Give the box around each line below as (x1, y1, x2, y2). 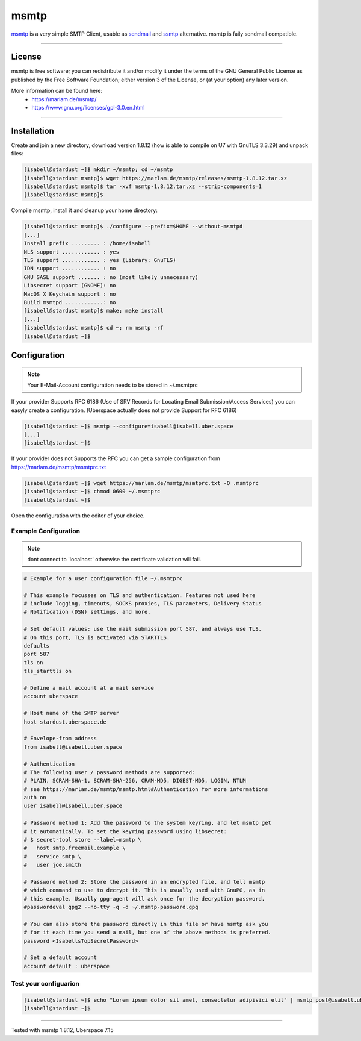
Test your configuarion (11, 980, 80, 988)
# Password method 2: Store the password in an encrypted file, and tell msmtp (23, 878, 265, 885)
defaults (23, 642, 50, 649)
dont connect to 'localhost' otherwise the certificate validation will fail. (27, 555, 202, 563)
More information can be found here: (11, 87, 102, 95)
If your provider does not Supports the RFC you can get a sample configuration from (11, 455, 221, 462)
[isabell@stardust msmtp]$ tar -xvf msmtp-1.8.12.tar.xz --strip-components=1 (23, 183, 262, 190)
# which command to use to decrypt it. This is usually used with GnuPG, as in (23, 887, 265, 894)
